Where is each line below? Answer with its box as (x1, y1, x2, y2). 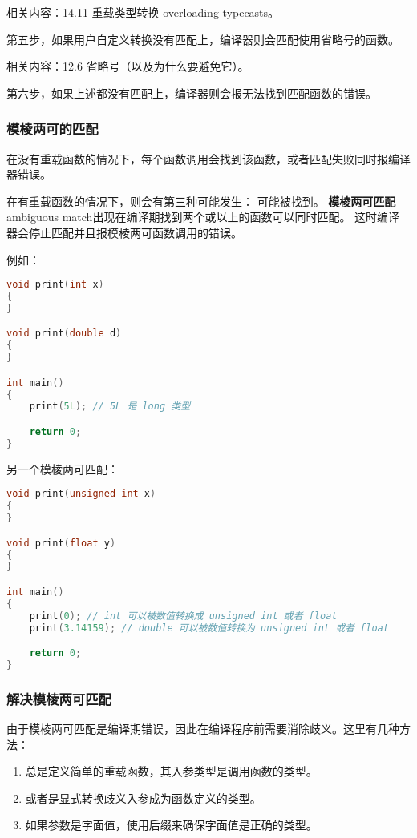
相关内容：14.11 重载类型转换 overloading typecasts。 (6, 4, 280, 20)
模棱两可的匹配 (6, 119, 99, 139)
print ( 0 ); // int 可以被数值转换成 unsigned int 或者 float (29, 610, 338, 622)
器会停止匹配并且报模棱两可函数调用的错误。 (6, 224, 242, 240)
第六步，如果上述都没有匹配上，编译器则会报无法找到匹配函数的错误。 (6, 84, 377, 101)
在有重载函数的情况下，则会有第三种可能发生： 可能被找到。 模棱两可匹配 (6, 192, 396, 209)
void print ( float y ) (6, 537, 116, 549)
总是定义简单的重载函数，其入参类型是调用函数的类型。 (25, 763, 318, 780)
